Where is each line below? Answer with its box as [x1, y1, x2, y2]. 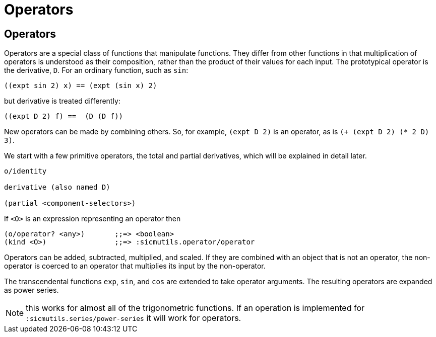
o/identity [4, 167, 47, 176]
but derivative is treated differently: [4, 97, 120, 106]
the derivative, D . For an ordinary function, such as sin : [4, 66, 189, 75]
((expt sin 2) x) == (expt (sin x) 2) [4, 81, 157, 90]
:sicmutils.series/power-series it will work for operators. [26, 313, 241, 323]
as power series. [4, 286, 59, 295]
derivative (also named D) [4, 183, 110, 192]
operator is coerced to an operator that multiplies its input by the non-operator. [4, 262, 266, 271]
